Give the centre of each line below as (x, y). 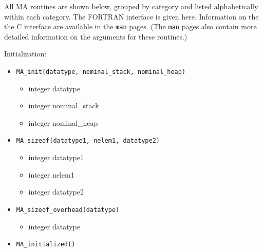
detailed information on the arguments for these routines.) (96, 36)
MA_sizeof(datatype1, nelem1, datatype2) (88, 141)
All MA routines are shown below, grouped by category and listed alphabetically (131, 6)
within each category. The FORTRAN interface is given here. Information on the (131, 16)
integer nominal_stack (64, 105)
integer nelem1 (51, 174)
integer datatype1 (56, 157)
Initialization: (25, 54)
